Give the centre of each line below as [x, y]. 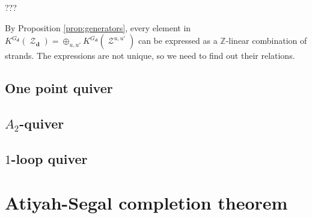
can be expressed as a [178, 41]
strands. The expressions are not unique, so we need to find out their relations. [150, 56]
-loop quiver [49, 158]
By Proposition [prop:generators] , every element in [98, 27]
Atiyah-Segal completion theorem [146, 203]
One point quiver [59, 88]
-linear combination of [266, 41]
